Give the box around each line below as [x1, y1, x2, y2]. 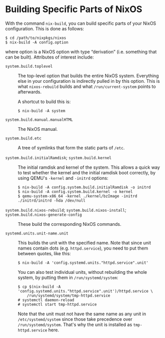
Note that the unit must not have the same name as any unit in [18, 311, 146, 317]
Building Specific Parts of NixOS [5, 4, 142, 15]
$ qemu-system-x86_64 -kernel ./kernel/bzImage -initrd [18, 194, 137, 199]
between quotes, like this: [18, 250, 71, 256]
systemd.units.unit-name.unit [5, 231, 69, 236]
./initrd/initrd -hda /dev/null [18, 198, 86, 203]
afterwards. [18, 88, 42, 94]
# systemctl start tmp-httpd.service [18, 302, 97, 307]
